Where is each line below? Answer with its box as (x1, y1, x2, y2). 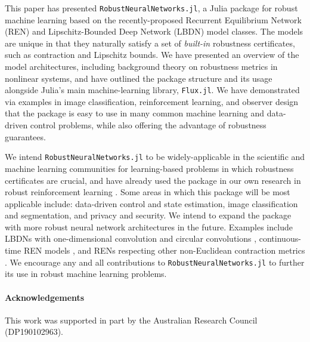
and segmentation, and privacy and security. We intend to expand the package (5, 209, 292, 221)
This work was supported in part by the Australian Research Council (5, 313, 258, 326)
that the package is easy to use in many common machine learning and (5, 107, 265, 119)
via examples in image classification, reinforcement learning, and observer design (5, 95, 299, 107)
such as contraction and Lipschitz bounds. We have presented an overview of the (5, 48, 299, 61)
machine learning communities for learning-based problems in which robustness (5, 162, 294, 174)
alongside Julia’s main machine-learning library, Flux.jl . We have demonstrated (5, 84, 300, 96)
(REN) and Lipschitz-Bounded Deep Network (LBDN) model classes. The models (5, 25, 303, 38)
